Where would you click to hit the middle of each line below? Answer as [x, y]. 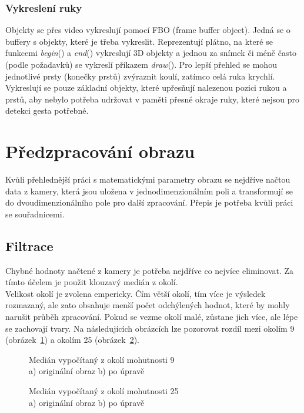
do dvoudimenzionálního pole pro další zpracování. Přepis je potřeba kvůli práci [149, 202]
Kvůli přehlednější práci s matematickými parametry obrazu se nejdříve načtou [148, 179]
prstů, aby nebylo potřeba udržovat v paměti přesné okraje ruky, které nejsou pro [152, 99]
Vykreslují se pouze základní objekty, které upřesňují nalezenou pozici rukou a [146, 87]
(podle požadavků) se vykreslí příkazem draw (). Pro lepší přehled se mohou [141, 64]
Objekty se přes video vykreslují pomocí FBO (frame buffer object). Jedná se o [148, 30]
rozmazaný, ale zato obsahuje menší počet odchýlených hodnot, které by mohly [148, 305]
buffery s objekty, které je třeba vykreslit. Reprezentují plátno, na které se [139, 41]
